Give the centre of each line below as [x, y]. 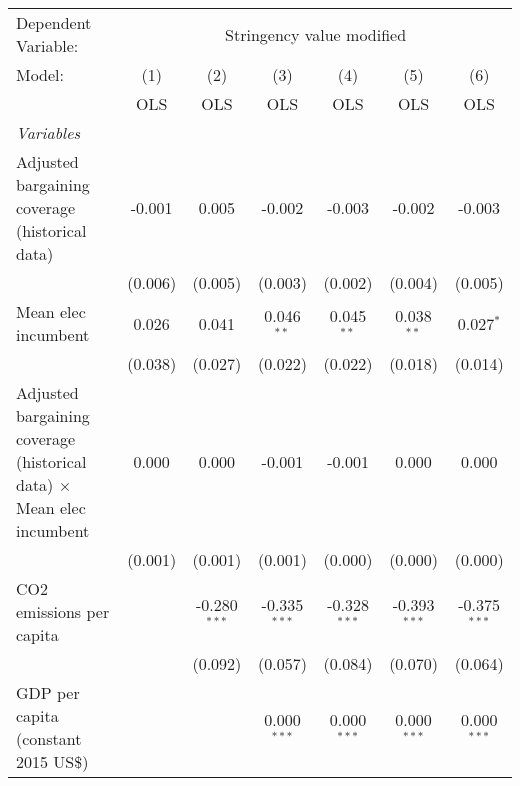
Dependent [54, 22]
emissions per [63, 611]
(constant [49, 738]
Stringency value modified [316, 34]
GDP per [48, 692]
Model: [40, 74]
